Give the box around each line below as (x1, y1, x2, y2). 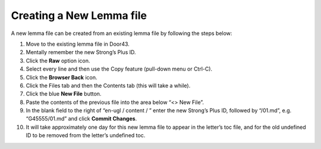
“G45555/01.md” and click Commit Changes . (26, 115, 137, 122)
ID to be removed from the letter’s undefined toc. (26, 132, 146, 139)
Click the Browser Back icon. (26, 74, 97, 81)
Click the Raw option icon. (26, 57, 90, 64)
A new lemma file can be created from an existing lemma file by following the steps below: (11, 30, 232, 37)
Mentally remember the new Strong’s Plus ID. (26, 49, 136, 56)
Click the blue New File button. (26, 90, 102, 97)
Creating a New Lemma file (11, 9, 147, 22)
